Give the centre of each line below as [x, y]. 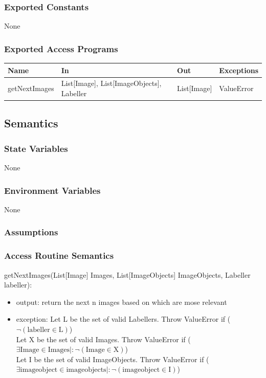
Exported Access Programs [61, 48]
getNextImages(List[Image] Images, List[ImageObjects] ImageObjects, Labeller [127, 274]
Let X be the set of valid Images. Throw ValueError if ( [103, 339]
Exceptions [239, 70]
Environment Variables [52, 190]
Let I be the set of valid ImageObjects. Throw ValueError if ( [113, 359]
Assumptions [31, 232]
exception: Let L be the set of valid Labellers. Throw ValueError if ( [123, 319]
